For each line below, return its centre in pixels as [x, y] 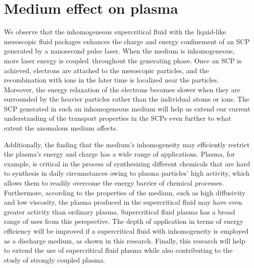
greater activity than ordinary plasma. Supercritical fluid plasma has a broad [120, 211]
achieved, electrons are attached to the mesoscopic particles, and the [106, 70]
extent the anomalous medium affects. [61, 128]
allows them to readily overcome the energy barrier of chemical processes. [114, 183]
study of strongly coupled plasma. [55, 259]
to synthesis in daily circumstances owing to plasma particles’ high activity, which [127, 173]
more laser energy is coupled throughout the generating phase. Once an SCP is [123, 60]
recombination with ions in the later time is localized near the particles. [112, 80]
